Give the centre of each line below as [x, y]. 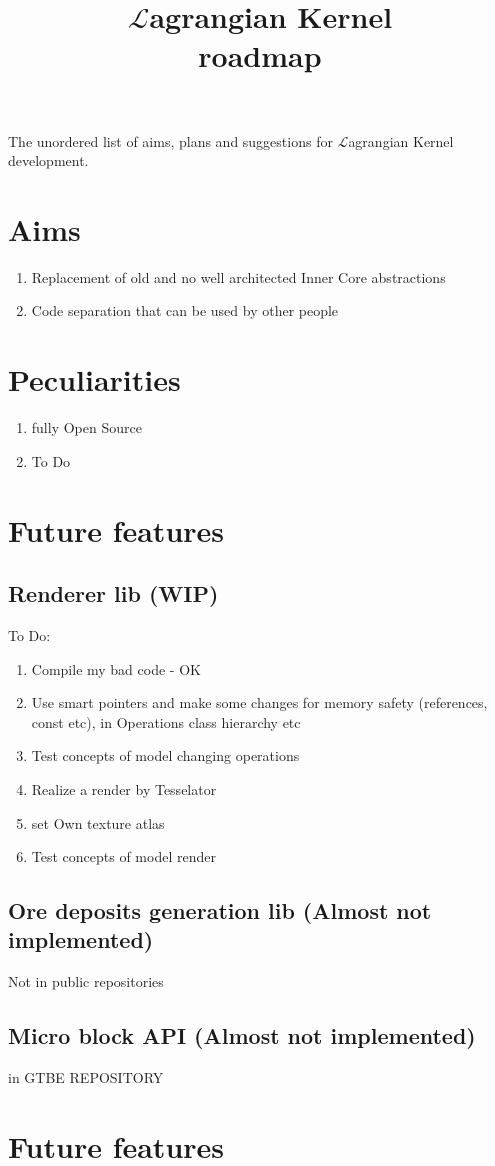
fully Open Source [86, 427]
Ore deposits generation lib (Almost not [220, 910]
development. [48, 160]
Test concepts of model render [123, 856]
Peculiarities [94, 379]
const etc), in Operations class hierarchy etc [166, 721]
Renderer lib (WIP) [113, 593]
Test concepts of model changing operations [165, 755]
